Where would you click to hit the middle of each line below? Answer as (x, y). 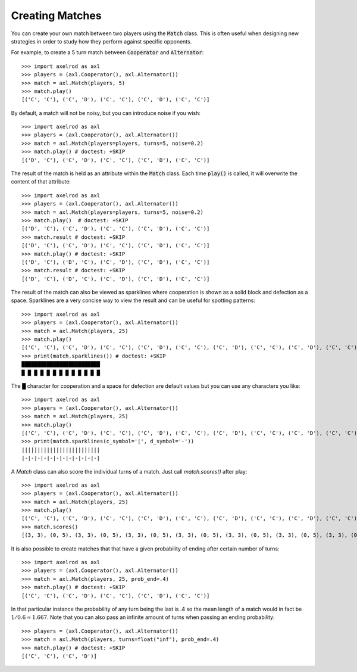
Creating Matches (56, 15)
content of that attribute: (41, 182)
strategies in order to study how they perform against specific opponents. (101, 41)
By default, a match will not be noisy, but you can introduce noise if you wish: (106, 113)
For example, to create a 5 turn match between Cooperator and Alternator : (107, 52)
